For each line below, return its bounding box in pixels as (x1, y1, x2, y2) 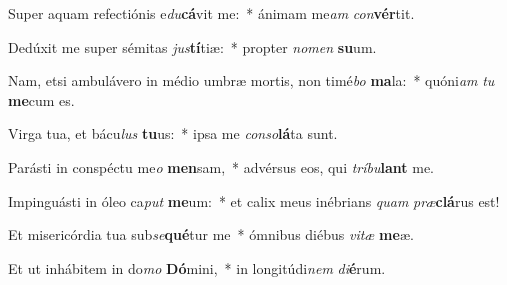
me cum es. (8, 89, 75, 110)
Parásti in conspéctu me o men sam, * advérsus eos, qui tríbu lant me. (8, 156, 434, 177)
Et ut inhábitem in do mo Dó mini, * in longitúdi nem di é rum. (8, 257, 386, 278)
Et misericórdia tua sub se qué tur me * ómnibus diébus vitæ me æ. (8, 224, 414, 245)
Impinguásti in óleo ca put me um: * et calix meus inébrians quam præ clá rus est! (8, 190, 500, 211)
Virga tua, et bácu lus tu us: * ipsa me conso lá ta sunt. (8, 123, 338, 144)
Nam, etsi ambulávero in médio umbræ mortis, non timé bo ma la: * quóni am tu (8, 70, 495, 91)
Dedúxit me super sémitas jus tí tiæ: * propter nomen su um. (8, 36, 377, 57)
